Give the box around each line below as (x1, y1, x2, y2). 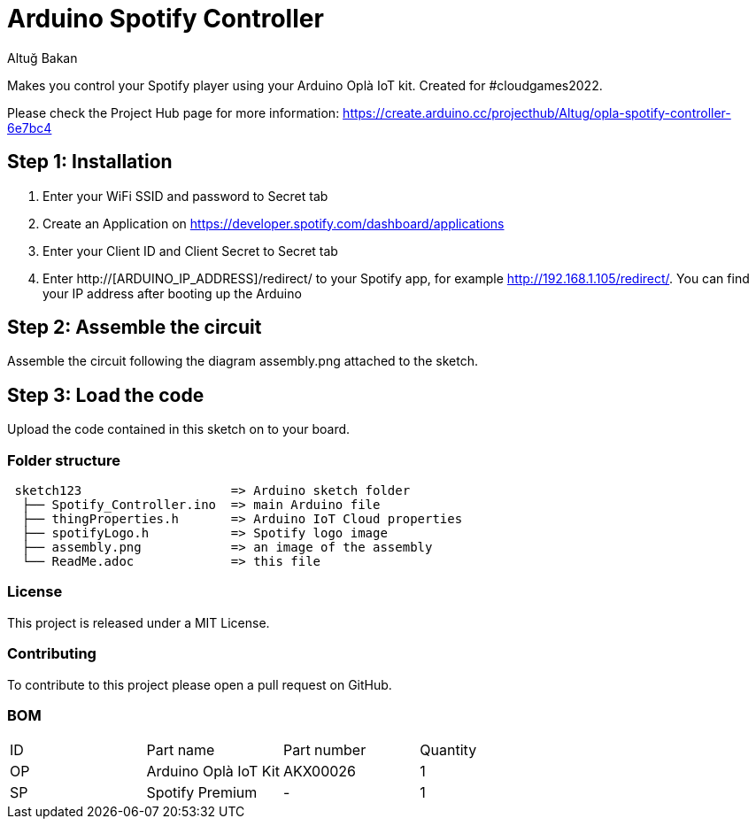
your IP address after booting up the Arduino (42, 285, 302, 301)
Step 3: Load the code (7, 383, 204, 406)
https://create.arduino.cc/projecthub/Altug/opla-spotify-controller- (343, 104, 731, 120)
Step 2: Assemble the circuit (7, 316, 262, 339)
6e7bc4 (7, 120, 52, 135)
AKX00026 (282, 762, 357, 781)
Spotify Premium (146, 784, 258, 802)
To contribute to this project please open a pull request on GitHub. (7, 676, 392, 692)
